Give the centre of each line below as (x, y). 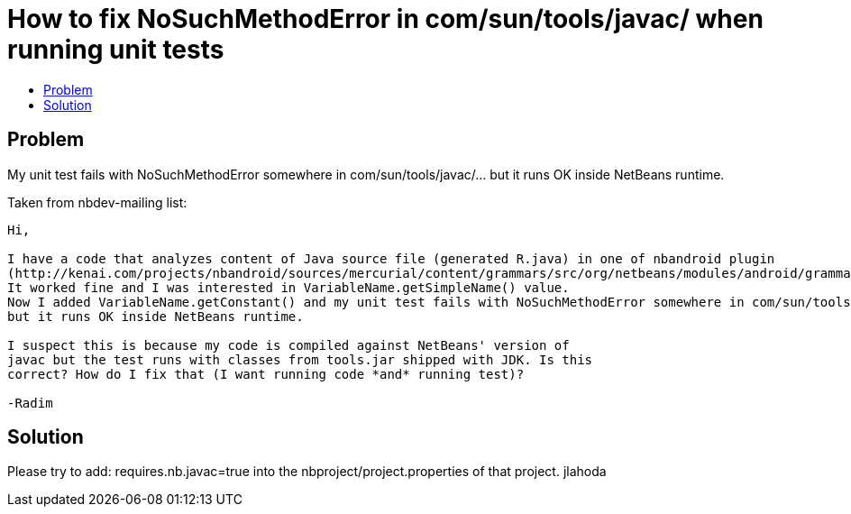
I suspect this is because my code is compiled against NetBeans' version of (288, 345)
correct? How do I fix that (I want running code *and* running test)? (266, 374)
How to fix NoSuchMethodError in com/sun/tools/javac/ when (385, 19)
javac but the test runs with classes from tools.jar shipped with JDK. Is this (300, 359)
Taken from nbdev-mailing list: (97, 202)
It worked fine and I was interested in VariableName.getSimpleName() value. (288, 287)
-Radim (30, 403)
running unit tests (116, 50)
